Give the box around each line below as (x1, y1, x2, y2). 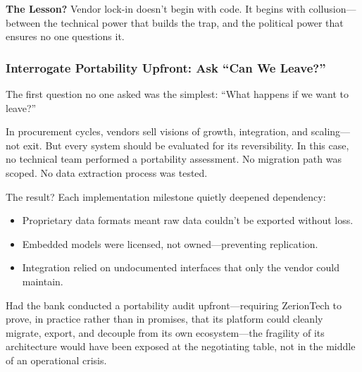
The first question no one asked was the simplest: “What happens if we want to (6, 87, 349, 101)
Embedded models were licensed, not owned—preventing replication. (22, 236, 318, 251)
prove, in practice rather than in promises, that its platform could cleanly (6, 311, 323, 326)
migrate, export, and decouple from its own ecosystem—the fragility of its (6, 325, 325, 340)
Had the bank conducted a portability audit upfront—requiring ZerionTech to (6, 297, 342, 312)
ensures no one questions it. (6, 29, 125, 44)
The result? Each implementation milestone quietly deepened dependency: (6, 189, 326, 204)
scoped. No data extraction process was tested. (6, 165, 208, 180)
